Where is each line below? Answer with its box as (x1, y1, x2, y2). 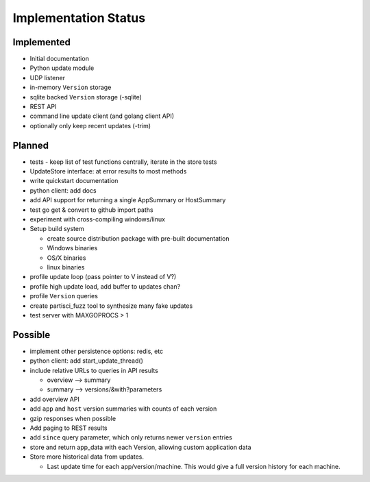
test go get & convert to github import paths (29, 206, 153, 214)
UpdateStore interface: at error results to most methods (29, 167, 187, 176)
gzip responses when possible (29, 414, 116, 422)
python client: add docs (29, 186, 97, 195)
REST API (29, 103, 57, 111)
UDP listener (29, 73, 65, 82)
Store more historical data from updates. (29, 453, 144, 461)
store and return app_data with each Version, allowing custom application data (29, 443, 251, 451)
